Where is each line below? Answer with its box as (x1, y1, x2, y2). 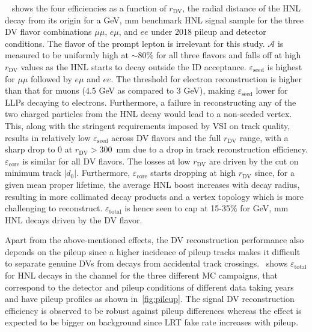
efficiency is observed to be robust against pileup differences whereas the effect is (5, 304, 302, 316)
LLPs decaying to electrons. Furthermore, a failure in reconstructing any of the (5, 95, 296, 108)
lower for (255, 84, 288, 97)
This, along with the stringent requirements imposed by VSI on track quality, (5, 119, 290, 131)
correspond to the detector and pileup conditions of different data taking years (5, 280, 294, 293)
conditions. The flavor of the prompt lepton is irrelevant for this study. (5, 37, 265, 49)
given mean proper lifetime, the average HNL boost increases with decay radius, (5, 178, 300, 190)
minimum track (5, 166, 61, 179)
